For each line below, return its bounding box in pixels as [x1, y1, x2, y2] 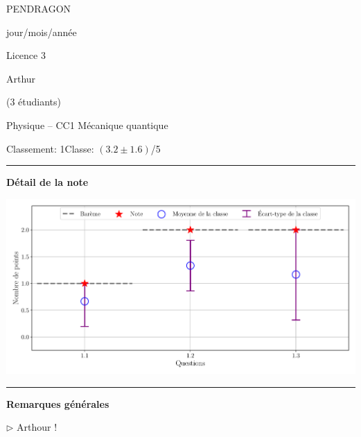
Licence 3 [6, 48, 46, 62]
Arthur [6, 71, 36, 85]
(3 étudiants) [6, 94, 62, 109]
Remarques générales [6, 396, 109, 411]
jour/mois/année [6, 24, 77, 39]
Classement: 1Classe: [6, 141, 94, 155]
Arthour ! [17, 420, 58, 434]
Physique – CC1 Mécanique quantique [6, 117, 168, 132]
